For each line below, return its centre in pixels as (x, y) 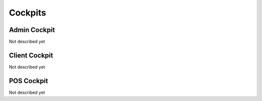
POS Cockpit (29, 81)
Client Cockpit (31, 55)
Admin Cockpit (32, 30)
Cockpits (27, 13)
